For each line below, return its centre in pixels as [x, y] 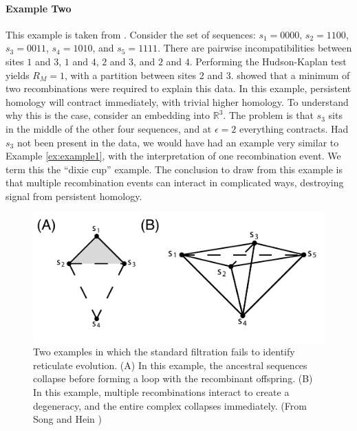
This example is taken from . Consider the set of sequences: [131, 34]
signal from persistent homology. [74, 196]
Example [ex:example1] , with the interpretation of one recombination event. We [173, 156]
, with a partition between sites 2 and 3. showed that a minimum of [207, 75]
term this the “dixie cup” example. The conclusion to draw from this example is [174, 169]
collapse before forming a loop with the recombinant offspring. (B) [173, 378]
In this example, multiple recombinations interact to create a [161, 392]
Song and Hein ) [67, 419]
